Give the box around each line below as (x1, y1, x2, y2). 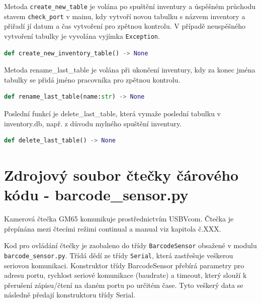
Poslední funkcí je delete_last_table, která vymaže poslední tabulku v (4, 108, 221, 118)
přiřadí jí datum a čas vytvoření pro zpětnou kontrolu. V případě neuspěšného (4, 21, 246, 31)
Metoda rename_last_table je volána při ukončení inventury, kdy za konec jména (4, 64, 255, 75)
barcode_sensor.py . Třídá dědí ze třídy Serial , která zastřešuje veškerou (4, 250, 233, 260)
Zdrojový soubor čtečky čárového (4, 164, 239, 185)
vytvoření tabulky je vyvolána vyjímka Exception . (4, 30, 160, 41)
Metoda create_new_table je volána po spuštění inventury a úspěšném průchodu (4, 1, 255, 11)
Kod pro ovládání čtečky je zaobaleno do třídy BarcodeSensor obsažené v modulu (4, 240, 257, 251)
